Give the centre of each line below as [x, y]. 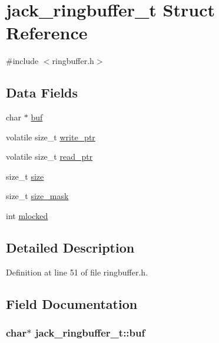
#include [22, 61]
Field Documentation [72, 303]
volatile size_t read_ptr [49, 157]
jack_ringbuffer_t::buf [90, 333]
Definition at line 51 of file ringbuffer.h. [77, 272]
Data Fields [42, 93]
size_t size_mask [37, 196]
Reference [47, 33]
